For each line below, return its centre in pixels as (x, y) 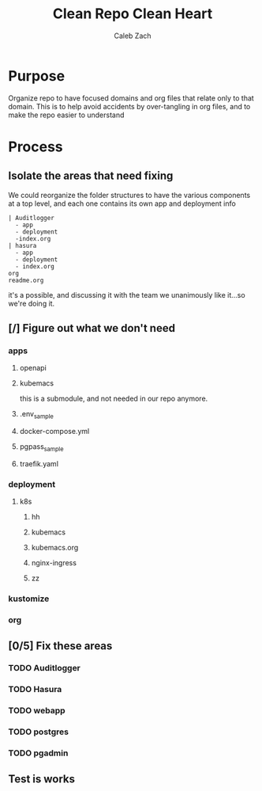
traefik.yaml (39, 463)
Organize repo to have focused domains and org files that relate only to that (131, 98)
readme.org (26, 280)
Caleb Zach (133, 36)
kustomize (29, 599)
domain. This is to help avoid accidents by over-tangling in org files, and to (129, 106)
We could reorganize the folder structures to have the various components (129, 195)
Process (36, 146)
